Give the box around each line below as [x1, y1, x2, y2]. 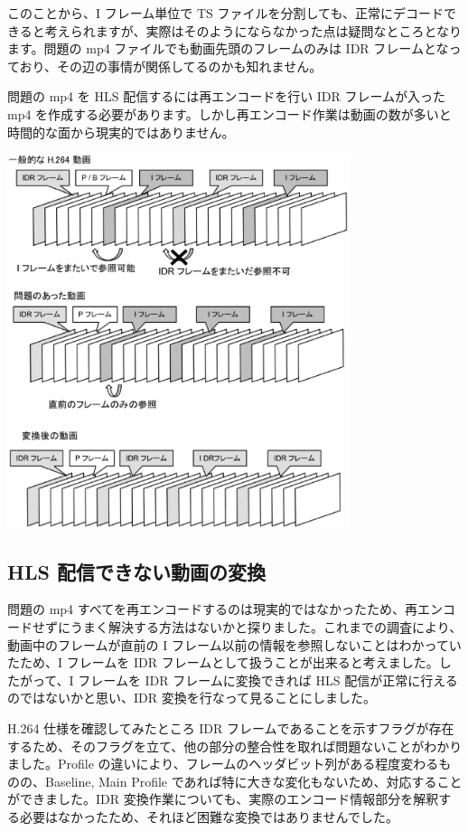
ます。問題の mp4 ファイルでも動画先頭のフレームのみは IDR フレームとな [7, 39, 449, 58]
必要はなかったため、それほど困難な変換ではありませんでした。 [19, 807, 398, 826]
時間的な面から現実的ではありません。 [7, 122, 235, 141]
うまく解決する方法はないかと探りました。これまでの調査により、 [70, 618, 463, 637]
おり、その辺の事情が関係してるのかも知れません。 [19, 56, 323, 75]
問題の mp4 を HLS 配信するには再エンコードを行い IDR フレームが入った [7, 87, 446, 106]
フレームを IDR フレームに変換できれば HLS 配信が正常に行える [78, 670, 458, 689]
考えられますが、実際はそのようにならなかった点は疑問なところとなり [44, 21, 463, 40]
